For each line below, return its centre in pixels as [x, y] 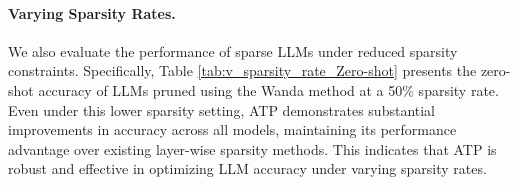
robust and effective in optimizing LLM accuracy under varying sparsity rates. [247, 168]
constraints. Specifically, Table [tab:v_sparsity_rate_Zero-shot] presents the [242, 70]
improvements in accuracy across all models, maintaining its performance [232, 129]
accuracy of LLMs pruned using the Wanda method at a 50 [220, 89]
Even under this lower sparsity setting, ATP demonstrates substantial [221, 109]
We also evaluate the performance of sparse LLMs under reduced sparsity [233, 50]
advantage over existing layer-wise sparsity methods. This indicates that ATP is [252, 148]
